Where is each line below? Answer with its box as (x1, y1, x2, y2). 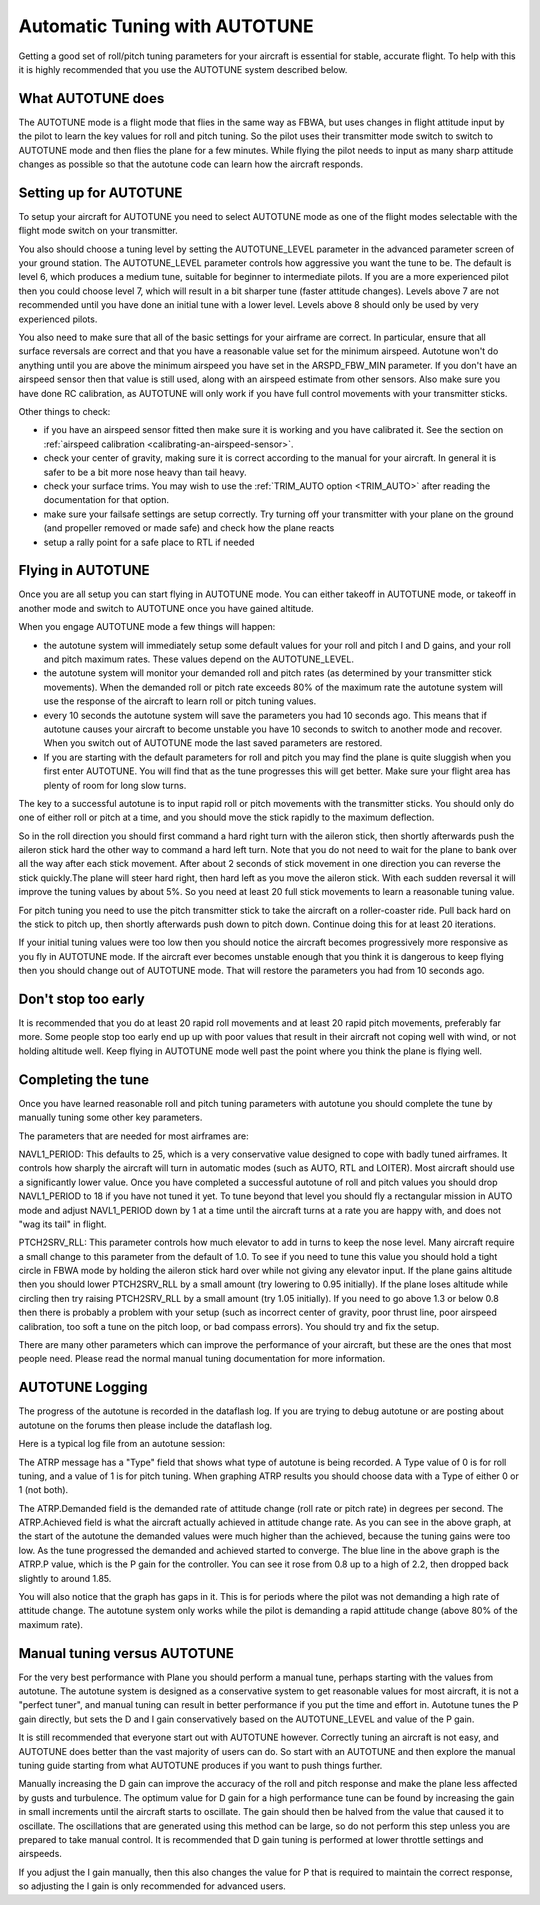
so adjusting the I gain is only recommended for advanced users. (18, 1880, 287, 1892)
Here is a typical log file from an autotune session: (18, 1438, 226, 1450)
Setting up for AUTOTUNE (18, 184, 183, 201)
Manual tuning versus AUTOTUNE (18, 1645, 235, 1662)
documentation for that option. (43, 494, 170, 506)
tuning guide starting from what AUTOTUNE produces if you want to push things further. (18, 1760, 383, 1772)
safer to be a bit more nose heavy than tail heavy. (43, 466, 247, 478)
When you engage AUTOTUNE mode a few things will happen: (18, 621, 276, 633)
